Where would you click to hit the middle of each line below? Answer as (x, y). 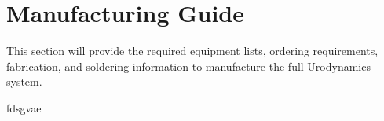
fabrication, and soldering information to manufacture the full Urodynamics (188, 66)
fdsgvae (24, 107)
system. (24, 81)
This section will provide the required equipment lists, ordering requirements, (192, 51)
